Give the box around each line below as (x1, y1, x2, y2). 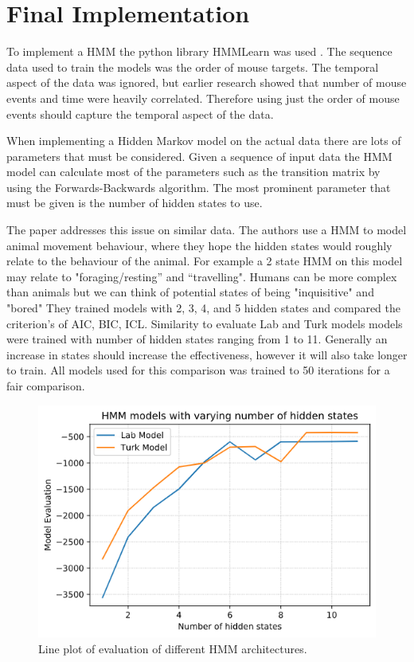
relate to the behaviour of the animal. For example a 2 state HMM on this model (6, 253, 403, 269)
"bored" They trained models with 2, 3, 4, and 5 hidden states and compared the (6, 300, 400, 316)
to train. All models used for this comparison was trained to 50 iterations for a (6, 362, 390, 378)
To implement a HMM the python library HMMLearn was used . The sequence (6, 43, 393, 60)
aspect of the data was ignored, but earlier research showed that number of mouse (6, 74, 407, 91)
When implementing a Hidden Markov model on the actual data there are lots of (6, 132, 401, 149)
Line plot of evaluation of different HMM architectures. (38, 640, 307, 656)
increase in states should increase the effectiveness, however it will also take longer (6, 346, 408, 362)
